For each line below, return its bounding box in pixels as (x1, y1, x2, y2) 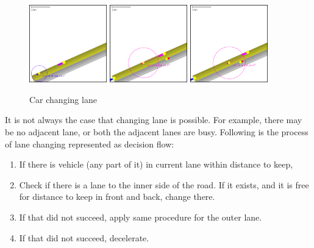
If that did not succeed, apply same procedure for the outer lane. (19, 210, 262, 223)
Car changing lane (29, 93, 97, 105)
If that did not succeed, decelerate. (19, 231, 149, 244)
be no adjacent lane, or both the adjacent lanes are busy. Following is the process (5, 125, 309, 138)
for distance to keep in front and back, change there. (19, 190, 215, 203)
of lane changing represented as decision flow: (5, 137, 174, 150)
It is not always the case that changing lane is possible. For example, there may (5, 113, 302, 126)
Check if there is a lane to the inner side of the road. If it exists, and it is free (19, 178, 309, 191)
